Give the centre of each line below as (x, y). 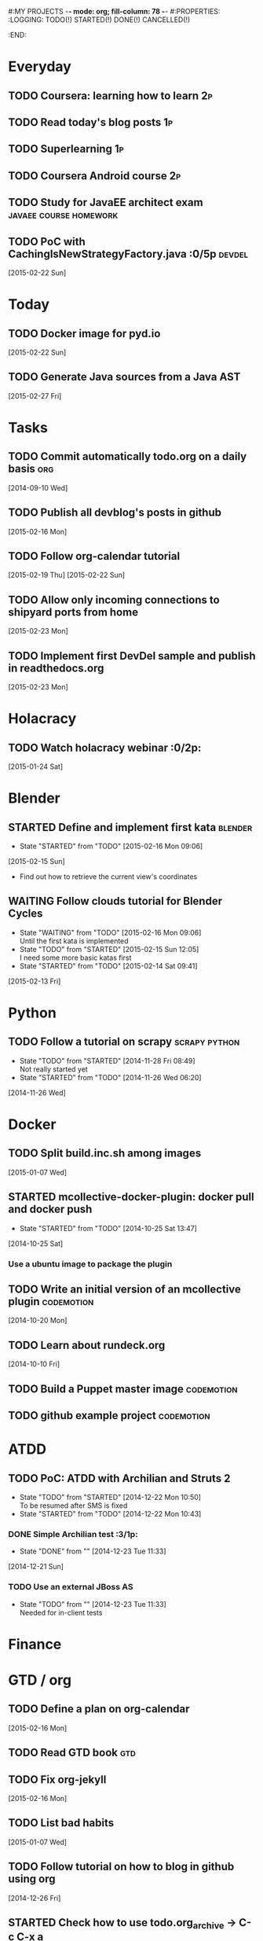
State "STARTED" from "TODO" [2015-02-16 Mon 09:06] (111, 846)
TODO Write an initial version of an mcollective (125, 1289)
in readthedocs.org (56, 668)
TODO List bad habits (61, 1823)
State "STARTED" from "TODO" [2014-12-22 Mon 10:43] (110, 1513)
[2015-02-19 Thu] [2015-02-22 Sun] (67, 575)
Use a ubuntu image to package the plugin (90, 1263)
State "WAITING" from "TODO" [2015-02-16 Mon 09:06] (110, 932)
